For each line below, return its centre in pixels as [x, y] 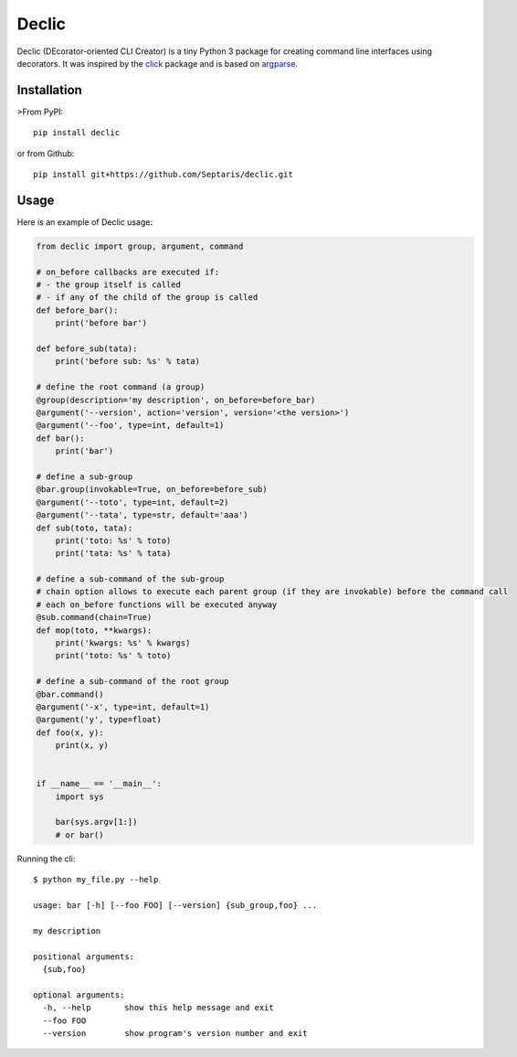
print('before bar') [101, 323]
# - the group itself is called [109, 285]
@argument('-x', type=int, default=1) [123, 707]
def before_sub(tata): [87, 349]
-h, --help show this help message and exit [158, 1008]
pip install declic [77, 133]
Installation [49, 90]
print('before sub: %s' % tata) [128, 362]
